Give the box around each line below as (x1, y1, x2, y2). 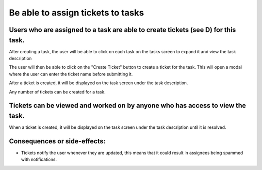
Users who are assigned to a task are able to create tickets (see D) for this (9, 26, 236, 34)
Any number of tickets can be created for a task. (9, 89, 106, 94)
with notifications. (21, 156, 57, 162)
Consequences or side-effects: (9, 137, 106, 145)
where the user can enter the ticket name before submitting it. (9, 71, 133, 77)
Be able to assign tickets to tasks (9, 7, 144, 18)
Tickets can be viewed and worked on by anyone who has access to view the (9, 102, 246, 110)
